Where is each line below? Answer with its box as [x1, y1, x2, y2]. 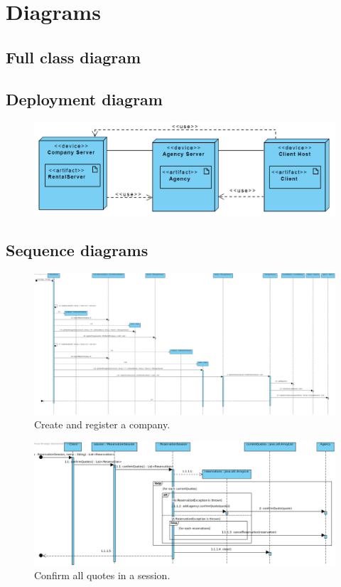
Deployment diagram [6, 88, 163, 110]
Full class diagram [6, 46, 141, 68]
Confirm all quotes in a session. [34, 568, 170, 583]
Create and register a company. [34, 417, 170, 432]
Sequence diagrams [6, 239, 148, 261]
